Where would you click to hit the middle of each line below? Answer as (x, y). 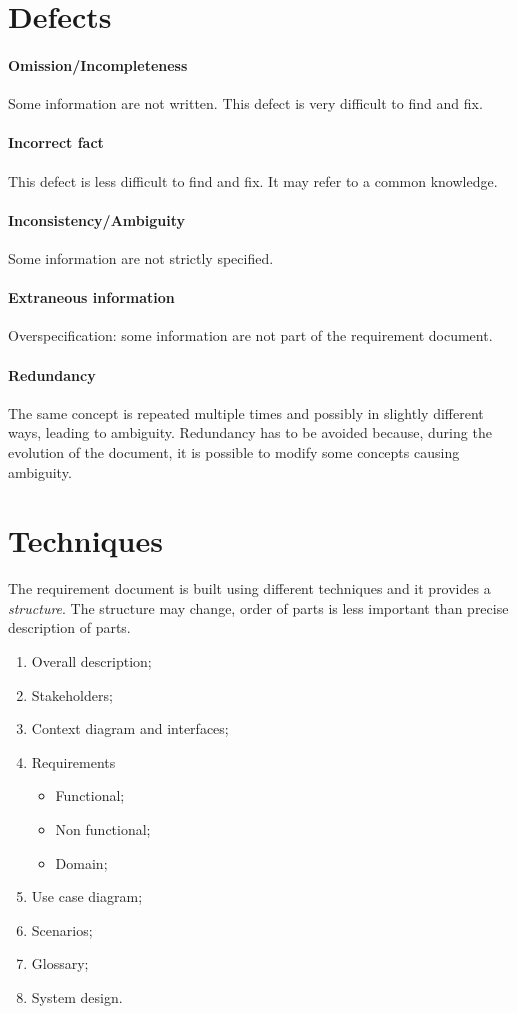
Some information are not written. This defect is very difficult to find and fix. (245, 103)
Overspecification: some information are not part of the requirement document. (250, 335)
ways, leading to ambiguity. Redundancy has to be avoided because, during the (250, 432)
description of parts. (69, 627)
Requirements (73, 761)
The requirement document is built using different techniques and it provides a (249, 588)
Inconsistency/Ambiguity (96, 219)
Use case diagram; (87, 896)
